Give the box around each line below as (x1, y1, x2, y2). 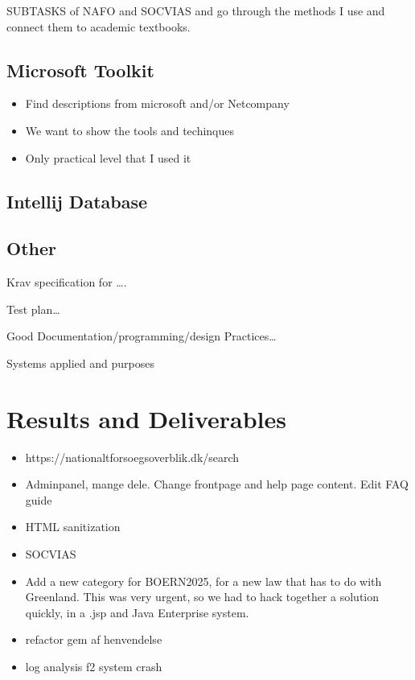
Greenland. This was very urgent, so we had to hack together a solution (25, 588, 380, 605)
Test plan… (6, 300, 60, 317)
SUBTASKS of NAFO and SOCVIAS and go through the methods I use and (6, 2, 385, 19)
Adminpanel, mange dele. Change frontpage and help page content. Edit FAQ (25, 476, 409, 492)
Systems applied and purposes (6, 354, 154, 371)
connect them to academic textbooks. (6, 18, 191, 35)
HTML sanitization (25, 518, 121, 535)
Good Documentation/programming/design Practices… (6, 328, 277, 344)
